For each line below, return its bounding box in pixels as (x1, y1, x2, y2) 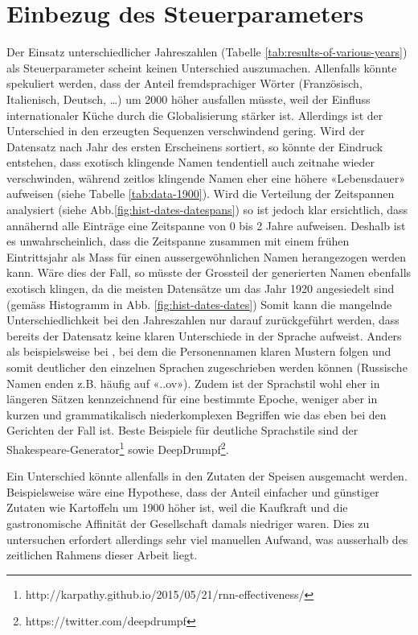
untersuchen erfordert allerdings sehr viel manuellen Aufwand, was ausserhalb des (6, 530, 408, 547)
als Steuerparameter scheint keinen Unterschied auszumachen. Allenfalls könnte (6, 59, 397, 76)
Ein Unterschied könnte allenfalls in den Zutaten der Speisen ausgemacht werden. (6, 468, 408, 484)
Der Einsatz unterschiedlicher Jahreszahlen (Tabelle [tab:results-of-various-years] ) (6, 43, 408, 60)
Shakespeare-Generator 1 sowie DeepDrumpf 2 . (6, 438, 229, 457)
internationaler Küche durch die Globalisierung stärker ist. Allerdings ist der (6, 106, 383, 123)
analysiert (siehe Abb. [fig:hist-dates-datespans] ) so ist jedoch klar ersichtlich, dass (6, 201, 408, 218)
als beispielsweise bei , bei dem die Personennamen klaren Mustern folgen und (6, 343, 391, 360)
